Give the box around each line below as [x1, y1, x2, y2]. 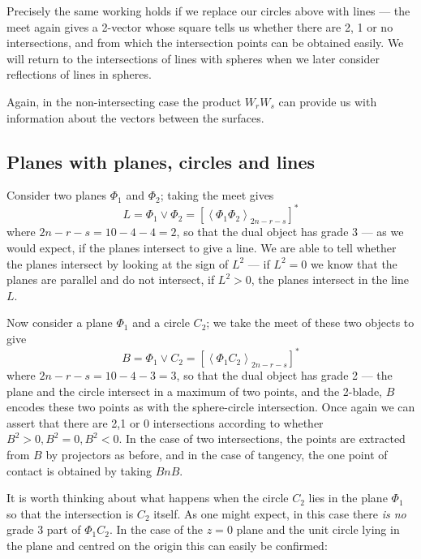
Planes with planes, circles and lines [6, 148, 316, 174]
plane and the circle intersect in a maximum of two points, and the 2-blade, [6, 382, 382, 399]
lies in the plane [308, 489, 388, 506]
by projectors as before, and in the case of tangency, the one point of [45, 446, 388, 463]
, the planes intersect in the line [251, 271, 409, 288]
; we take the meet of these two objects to [206, 314, 415, 331]
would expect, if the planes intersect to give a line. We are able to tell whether [6, 239, 397, 256]
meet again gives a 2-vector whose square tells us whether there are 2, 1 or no [6, 18, 393, 35]
